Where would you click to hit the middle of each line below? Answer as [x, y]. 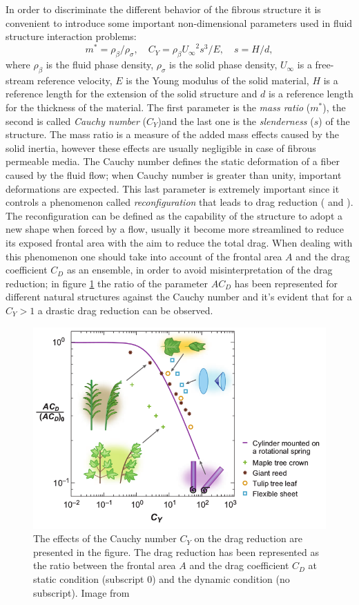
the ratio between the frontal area [105, 565]
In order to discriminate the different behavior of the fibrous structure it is [163, 9]
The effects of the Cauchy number [105, 538]
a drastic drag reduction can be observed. [125, 310]
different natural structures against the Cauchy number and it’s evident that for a [179, 297]
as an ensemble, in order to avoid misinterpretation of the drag [200, 270]
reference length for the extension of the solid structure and [132, 94]
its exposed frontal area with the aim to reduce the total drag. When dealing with [179, 242]
